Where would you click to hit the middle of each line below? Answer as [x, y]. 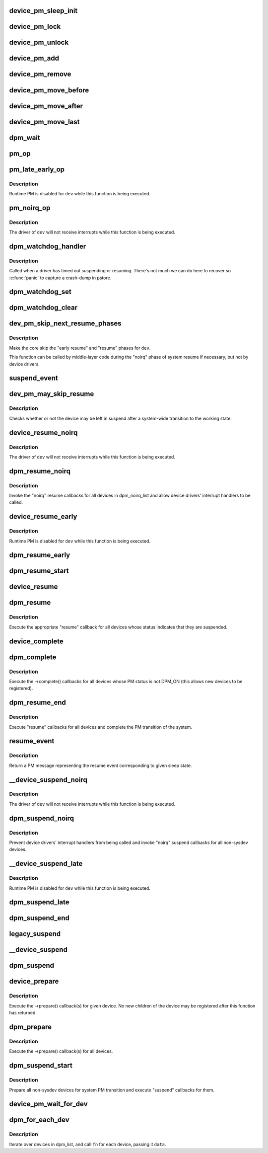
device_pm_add [34, 58]
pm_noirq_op [30, 208]
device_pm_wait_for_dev [48, 1104]
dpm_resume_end [38, 703]
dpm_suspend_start [41, 1066]
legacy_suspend [35, 934]
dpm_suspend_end [39, 918]
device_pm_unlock [39, 42]
